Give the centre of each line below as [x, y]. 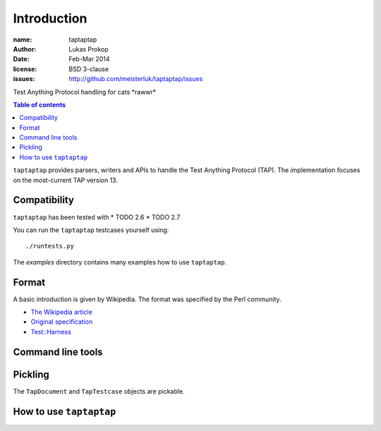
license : [25, 69]
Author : [25, 49]
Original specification [62, 322]
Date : [21, 59]
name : [23, 40]
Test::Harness [51, 332]
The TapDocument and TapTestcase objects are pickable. [99, 391]
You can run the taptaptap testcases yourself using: [91, 230]
